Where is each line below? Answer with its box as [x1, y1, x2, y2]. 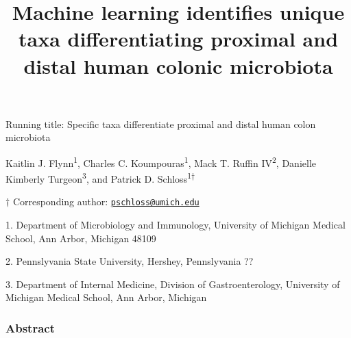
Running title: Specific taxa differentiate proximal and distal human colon [5, 116, 316, 131]
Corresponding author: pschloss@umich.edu [12, 194, 199, 209]
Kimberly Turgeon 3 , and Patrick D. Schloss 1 [5, 170, 191, 185]
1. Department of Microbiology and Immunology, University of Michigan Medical [5, 218, 346, 232]
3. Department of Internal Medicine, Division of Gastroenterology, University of [5, 276, 340, 291]
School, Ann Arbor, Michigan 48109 [5, 231, 156, 245]
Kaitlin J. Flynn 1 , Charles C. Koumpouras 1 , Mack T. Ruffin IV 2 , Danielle [5, 153, 316, 170]
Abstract [5, 319, 55, 336]
